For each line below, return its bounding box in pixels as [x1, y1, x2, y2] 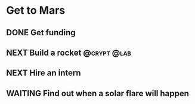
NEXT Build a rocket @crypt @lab [6, 47, 131, 57]
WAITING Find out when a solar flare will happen [6, 88, 190, 99]
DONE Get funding [6, 27, 76, 38]
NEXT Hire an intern [6, 68, 82, 78]
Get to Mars [6, 4, 66, 17]
